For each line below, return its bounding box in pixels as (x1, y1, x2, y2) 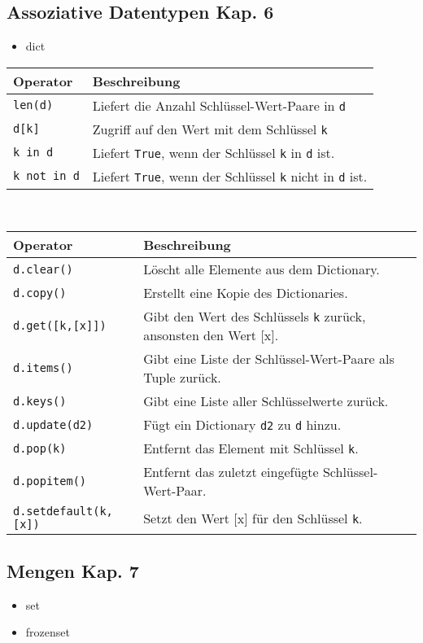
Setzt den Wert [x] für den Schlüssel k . (143, 508, 363, 527)
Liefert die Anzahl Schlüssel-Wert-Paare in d (92, 95, 347, 115)
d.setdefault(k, (13, 505, 113, 518)
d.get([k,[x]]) (13, 319, 107, 333)
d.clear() (13, 262, 73, 276)
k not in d (13, 169, 80, 183)
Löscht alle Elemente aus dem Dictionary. (143, 260, 380, 279)
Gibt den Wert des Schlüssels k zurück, (143, 307, 366, 326)
